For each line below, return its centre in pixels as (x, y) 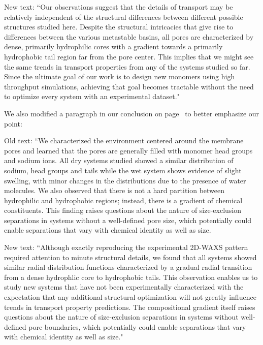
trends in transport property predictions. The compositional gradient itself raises (130, 307)
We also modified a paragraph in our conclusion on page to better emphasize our (132, 113)
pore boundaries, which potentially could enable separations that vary (137, 326)
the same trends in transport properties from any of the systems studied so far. (127, 66)
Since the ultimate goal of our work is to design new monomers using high (120, 76)
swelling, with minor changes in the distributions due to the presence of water (125, 180)
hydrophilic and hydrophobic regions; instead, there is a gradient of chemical (123, 200)
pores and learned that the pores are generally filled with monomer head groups (128, 150)
